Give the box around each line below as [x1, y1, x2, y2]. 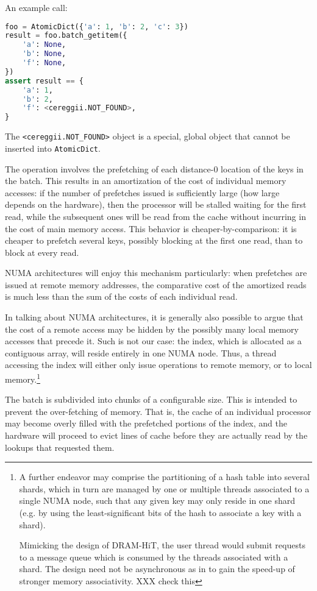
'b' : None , [22, 49, 66, 58]
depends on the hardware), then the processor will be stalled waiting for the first [5, 198, 307, 211]
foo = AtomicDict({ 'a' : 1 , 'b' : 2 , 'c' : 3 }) [5, 22, 188, 31]
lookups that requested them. [5, 441, 115, 453]
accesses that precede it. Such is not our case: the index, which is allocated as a [5, 334, 302, 347]
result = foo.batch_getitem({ [5, 31, 127, 40]
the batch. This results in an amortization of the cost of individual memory [5, 174, 287, 187]
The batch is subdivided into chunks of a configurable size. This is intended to [5, 393, 297, 406]
